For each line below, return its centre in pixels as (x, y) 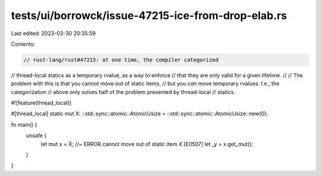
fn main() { (24, 124)
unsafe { (36, 136)
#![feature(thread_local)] (41, 103)
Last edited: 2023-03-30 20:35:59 (53, 33)
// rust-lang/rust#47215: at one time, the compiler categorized (121, 60)
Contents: (23, 44)
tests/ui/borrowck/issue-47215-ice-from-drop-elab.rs (149, 15)
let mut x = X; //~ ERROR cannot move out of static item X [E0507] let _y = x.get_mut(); (147, 144)
